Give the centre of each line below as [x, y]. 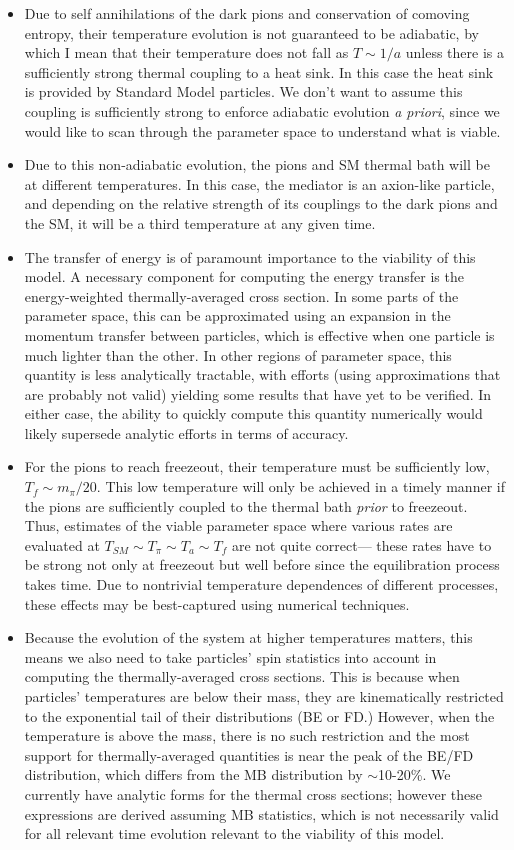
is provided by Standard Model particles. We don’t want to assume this [243, 91]
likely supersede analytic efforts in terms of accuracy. [186, 432]
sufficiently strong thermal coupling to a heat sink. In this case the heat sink [259, 71]
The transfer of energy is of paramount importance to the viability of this [250, 256]
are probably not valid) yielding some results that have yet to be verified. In [258, 393]
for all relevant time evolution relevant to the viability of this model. [234, 833]
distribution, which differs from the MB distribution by [193, 774]
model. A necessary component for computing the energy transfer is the [244, 276]
